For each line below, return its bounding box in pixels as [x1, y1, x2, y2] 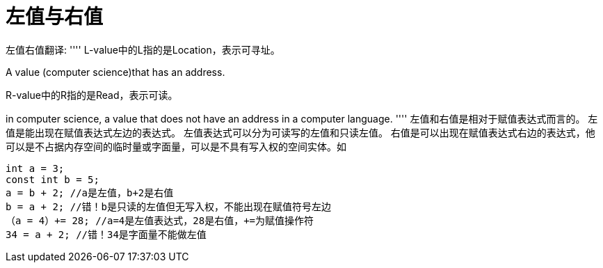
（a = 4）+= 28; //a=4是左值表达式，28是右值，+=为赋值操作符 [6, 214, 314, 226]
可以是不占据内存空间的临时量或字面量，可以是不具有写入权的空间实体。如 [6, 140, 346, 152]
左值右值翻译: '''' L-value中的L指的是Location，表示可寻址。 [6, 43, 280, 56]
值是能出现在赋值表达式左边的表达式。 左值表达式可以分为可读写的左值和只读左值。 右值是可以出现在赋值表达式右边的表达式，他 [6, 126, 595, 139]
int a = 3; [6, 162, 65, 174]
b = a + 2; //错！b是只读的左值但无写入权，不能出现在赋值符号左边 [6, 200, 332, 212]
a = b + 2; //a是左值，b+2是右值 [6, 187, 174, 198]
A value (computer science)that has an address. [6, 65, 225, 78]
